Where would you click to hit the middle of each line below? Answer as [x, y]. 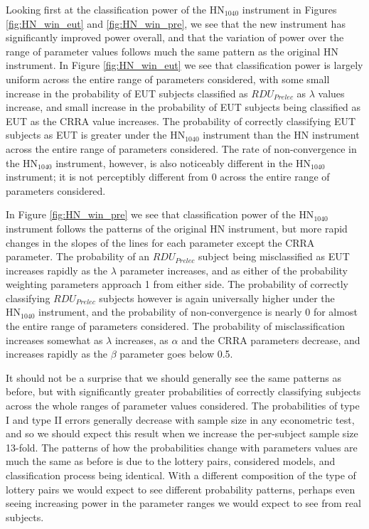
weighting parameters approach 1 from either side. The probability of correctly [177, 284]
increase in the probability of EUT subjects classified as [127, 93]
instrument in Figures [289, 9]
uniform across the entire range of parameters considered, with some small [168, 79]
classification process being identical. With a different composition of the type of [181, 475]
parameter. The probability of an [77, 256]
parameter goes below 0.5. [176, 354]
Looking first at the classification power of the [106, 9]
